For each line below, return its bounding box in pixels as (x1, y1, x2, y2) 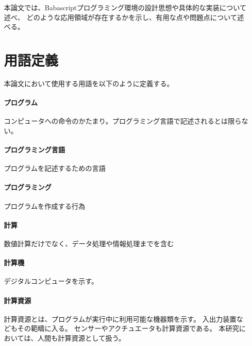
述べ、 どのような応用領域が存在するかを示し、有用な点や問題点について (4, 12, 237, 22)
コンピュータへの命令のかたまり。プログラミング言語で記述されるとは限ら (4, 116, 242, 126)
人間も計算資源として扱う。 (37, 333, 126, 343)
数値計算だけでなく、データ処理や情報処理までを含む (4, 238, 174, 249)
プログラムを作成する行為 (4, 200, 85, 211)
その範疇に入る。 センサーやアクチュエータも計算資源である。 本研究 (17, 323, 239, 333)
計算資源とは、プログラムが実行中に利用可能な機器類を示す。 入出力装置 (4, 313, 236, 324)
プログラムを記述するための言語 (4, 163, 106, 173)
